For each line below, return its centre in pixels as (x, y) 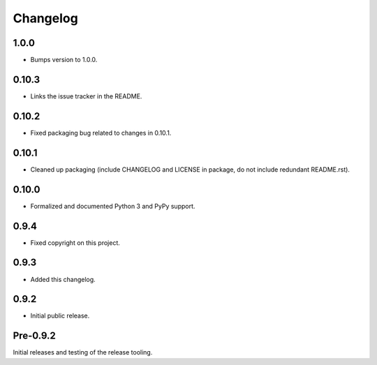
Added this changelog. (63, 279)
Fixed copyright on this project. (75, 243)
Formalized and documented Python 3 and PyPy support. (113, 206)
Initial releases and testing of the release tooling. (83, 352)
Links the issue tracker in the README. (86, 96)
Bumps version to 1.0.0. (64, 60)
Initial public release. (60, 316)
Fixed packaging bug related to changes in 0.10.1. (101, 133)
